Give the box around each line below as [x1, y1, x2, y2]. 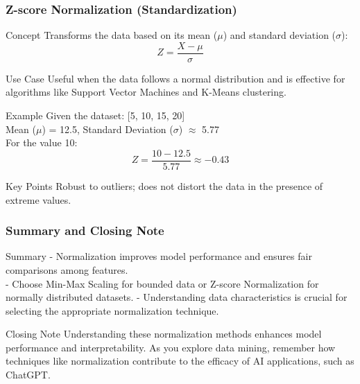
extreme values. [6, 192, 71, 207]
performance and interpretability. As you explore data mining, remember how [6, 340, 336, 354]
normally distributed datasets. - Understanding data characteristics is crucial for [6, 290, 348, 304]
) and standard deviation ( [223, 28, 336, 42]
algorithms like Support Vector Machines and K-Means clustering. [6, 85, 286, 99]
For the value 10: [6, 135, 78, 150]
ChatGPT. [6, 367, 51, 382]
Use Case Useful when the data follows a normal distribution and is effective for [6, 71, 345, 85]
